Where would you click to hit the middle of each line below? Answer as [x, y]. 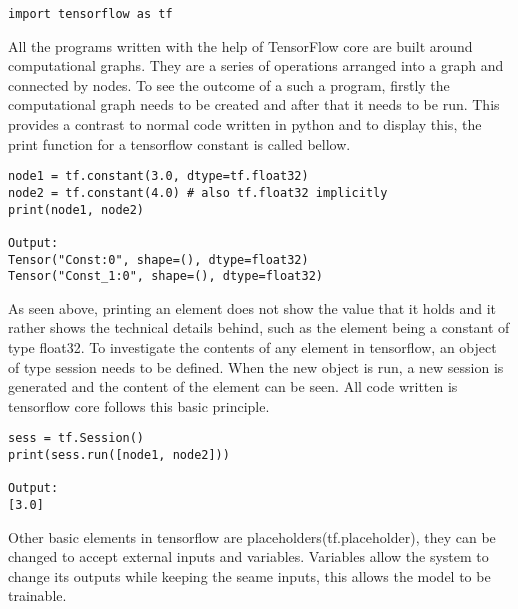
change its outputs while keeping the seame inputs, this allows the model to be [249, 575]
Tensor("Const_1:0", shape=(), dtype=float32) [165, 276]
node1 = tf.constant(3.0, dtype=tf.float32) [158, 176]
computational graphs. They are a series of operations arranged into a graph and [256, 65]
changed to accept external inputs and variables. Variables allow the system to [248, 556]
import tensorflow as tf [90, 14]
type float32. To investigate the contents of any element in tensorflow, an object [252, 347]
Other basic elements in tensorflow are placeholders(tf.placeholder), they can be [252, 536]
